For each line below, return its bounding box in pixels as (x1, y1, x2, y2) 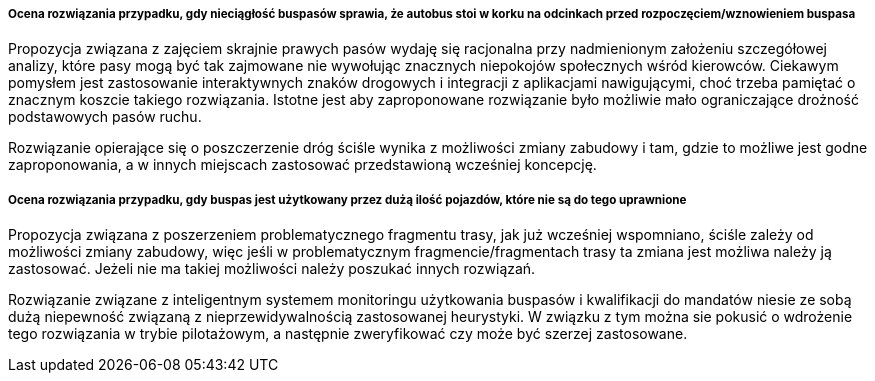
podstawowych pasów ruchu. (8, 108, 202, 126)
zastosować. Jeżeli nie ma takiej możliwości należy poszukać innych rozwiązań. (8, 260, 536, 278)
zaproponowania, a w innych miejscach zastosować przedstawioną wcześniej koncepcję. (8, 156, 597, 174)
